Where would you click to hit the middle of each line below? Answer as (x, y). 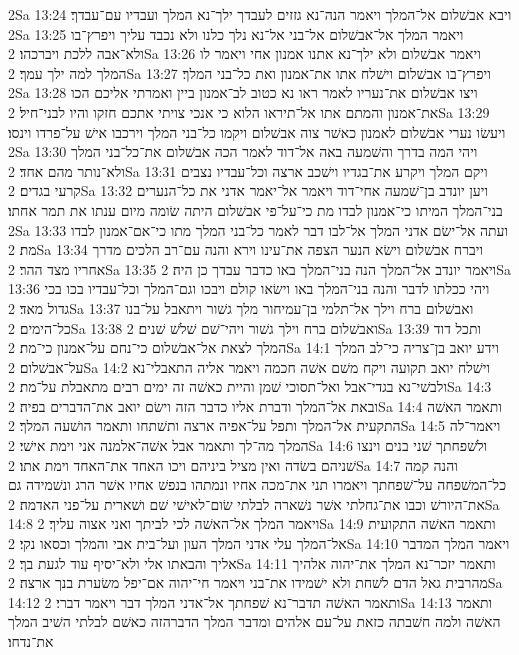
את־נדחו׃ (31, 641)
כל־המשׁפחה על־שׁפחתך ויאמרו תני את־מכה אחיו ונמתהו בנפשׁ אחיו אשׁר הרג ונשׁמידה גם (257, 484)
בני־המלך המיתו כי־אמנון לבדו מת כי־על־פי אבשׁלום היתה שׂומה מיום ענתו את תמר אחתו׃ (255, 209)
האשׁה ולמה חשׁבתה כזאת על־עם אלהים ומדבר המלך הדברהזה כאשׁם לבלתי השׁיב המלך (254, 621)
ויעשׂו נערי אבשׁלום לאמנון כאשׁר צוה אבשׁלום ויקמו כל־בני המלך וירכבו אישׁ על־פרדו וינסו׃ (257, 131)
